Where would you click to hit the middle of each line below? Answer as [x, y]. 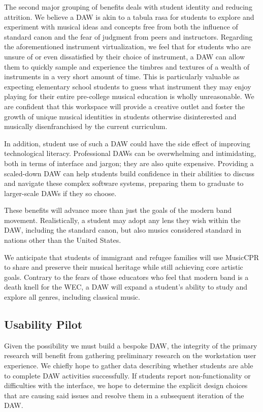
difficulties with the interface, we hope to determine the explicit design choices [126, 385]
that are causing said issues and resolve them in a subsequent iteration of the [124, 395]
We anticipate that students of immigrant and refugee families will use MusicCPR [132, 257]
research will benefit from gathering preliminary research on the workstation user [130, 355]
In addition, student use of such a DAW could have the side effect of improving [127, 143]
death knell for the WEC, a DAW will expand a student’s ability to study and [126, 287]
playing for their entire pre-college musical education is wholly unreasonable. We [129, 96]
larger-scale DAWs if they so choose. [60, 193]
